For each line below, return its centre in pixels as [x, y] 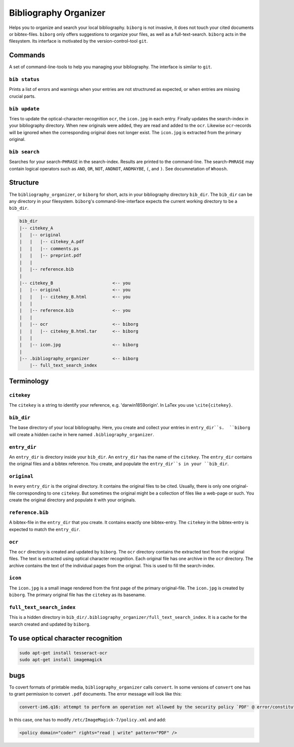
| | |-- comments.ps [49, 249]
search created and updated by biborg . [50, 624]
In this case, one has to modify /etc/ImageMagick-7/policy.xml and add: [87, 719]
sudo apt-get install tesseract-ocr [63, 653]
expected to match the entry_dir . [45, 529]
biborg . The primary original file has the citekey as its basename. [77, 595]
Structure [24, 182]
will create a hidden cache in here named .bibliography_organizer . [82, 434]
